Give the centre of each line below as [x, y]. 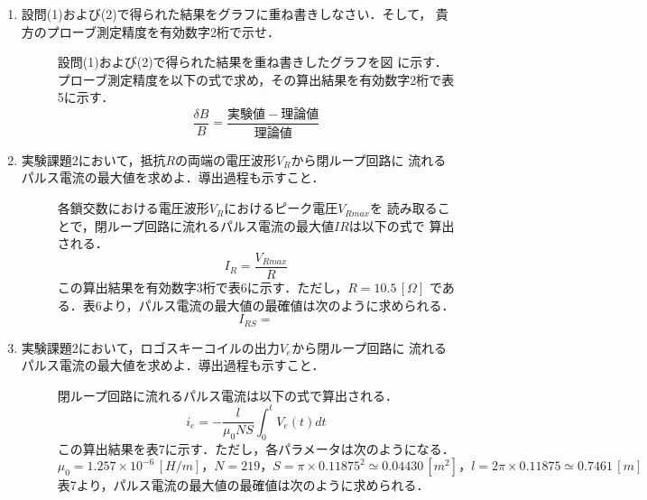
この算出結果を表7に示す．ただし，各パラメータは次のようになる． [256, 448]
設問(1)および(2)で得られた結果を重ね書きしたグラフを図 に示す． [252, 62]
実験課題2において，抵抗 [93, 159]
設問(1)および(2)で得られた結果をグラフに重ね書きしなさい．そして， [226, 14]
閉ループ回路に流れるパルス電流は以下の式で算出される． [227, 395]
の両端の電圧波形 [226, 159]
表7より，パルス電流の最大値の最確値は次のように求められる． [243, 485]
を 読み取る [403, 208]
